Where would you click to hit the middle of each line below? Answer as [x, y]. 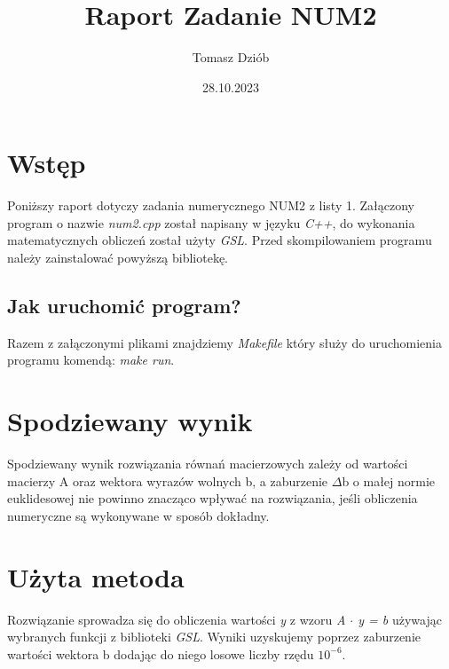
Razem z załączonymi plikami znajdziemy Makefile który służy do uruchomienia [224, 342]
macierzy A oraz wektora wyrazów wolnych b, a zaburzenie [168, 480]
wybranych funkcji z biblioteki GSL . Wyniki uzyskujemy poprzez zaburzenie [214, 637]
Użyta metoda [96, 576]
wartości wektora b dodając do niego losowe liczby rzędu [161, 653]
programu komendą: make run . [91, 360]
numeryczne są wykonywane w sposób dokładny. [138, 515]
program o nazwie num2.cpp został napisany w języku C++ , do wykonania [211, 222]
